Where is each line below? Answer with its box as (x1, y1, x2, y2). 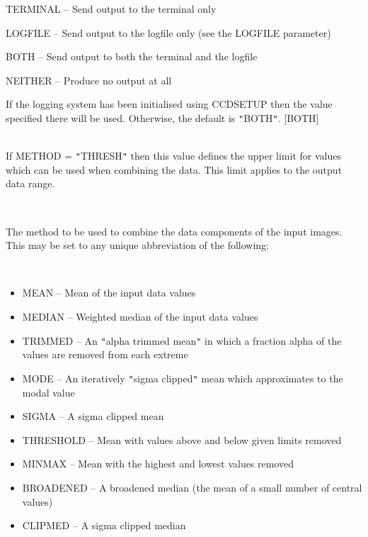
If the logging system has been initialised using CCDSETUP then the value (6, 96, 333, 111)
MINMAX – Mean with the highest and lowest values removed (22, 456, 294, 471)
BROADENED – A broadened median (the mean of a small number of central (22, 480, 362, 494)
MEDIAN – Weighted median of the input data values (22, 309, 258, 324)
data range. (6, 176, 55, 191)
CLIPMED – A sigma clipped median (22, 518, 186, 533)
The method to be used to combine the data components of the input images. (6, 223, 343, 238)
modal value (22, 384, 75, 399)
